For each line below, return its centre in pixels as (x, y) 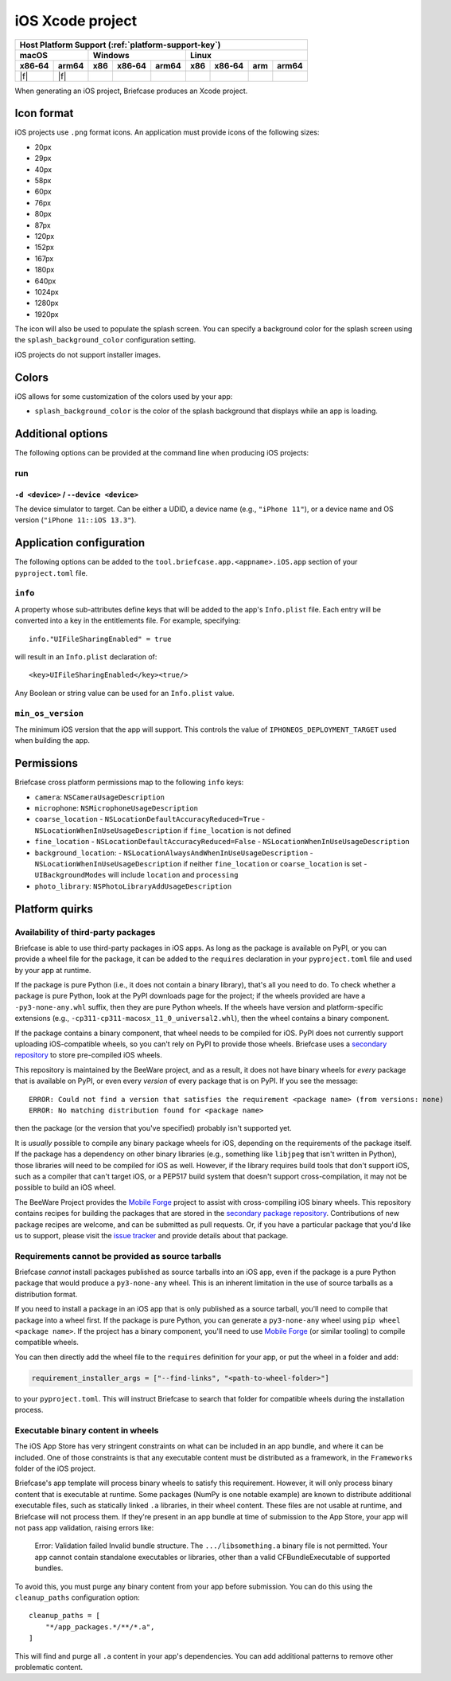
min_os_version (49, 713)
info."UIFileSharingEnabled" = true (100, 639)
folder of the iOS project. (55, 1468)
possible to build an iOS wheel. (65, 1187)
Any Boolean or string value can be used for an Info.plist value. (124, 693)
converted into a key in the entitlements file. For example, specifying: (128, 620)
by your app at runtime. (53, 970)
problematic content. (49, 1667)
